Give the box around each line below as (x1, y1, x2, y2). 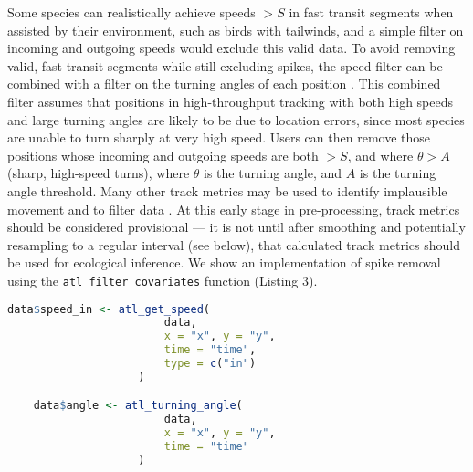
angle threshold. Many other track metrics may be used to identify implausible (7, 181, 447, 200)
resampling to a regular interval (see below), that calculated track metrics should (7, 235, 460, 254)
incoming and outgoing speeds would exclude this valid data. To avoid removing (7, 38, 456, 58)
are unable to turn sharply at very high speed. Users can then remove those (7, 128, 430, 147)
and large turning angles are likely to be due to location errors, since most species (7, 110, 465, 129)
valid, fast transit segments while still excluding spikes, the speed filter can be (7, 56, 443, 75)
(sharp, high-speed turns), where (7, 163, 190, 183)
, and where (347, 145, 414, 164)
